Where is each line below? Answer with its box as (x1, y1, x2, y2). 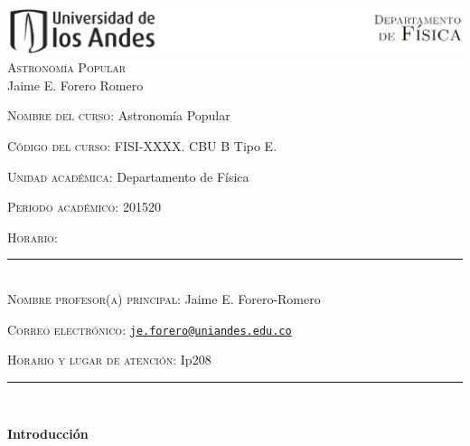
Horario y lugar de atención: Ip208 (7, 350, 211, 369)
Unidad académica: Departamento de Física (7, 166, 249, 185)
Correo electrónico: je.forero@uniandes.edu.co (7, 319, 292, 338)
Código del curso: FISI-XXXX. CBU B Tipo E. (7, 137, 277, 156)
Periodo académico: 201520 (7, 197, 161, 216)
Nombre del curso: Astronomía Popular (7, 106, 230, 125)
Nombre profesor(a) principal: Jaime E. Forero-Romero (7, 289, 321, 308)
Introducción (7, 424, 89, 443)
